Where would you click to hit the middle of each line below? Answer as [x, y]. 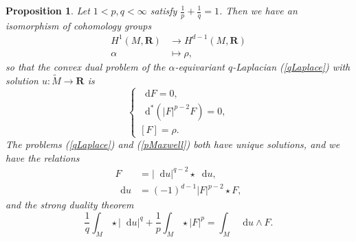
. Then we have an [258, 10]
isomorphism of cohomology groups [79, 25]
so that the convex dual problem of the [86, 66]
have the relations [43, 157]
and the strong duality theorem [70, 205]
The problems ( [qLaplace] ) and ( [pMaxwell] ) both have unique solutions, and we [173, 144]
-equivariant [200, 66]
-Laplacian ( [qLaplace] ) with [291, 66]
